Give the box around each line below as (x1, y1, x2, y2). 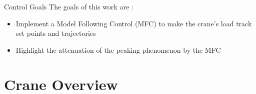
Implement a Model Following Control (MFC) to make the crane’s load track (15, 18, 252, 28)
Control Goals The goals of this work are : (4, 1, 133, 11)
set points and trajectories (15, 28, 96, 38)
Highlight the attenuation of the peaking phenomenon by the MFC (15, 44, 221, 55)
